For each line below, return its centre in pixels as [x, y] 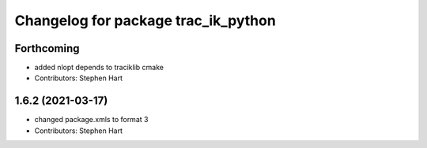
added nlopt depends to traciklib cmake [99, 68]
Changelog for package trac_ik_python [145, 20]
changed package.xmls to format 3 [91, 120]
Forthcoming [47, 48]
